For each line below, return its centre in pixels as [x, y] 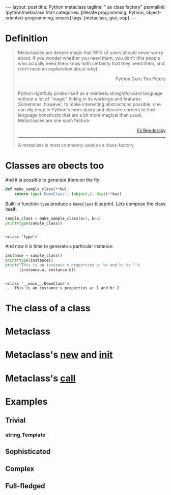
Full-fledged [25, 486]
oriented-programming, [30, 18]
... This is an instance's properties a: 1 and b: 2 [62, 288]
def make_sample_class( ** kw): [37, 189]
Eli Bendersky [151, 130]
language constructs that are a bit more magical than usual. [80, 115]
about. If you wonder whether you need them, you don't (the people [89, 58]
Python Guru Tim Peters [140, 79]
